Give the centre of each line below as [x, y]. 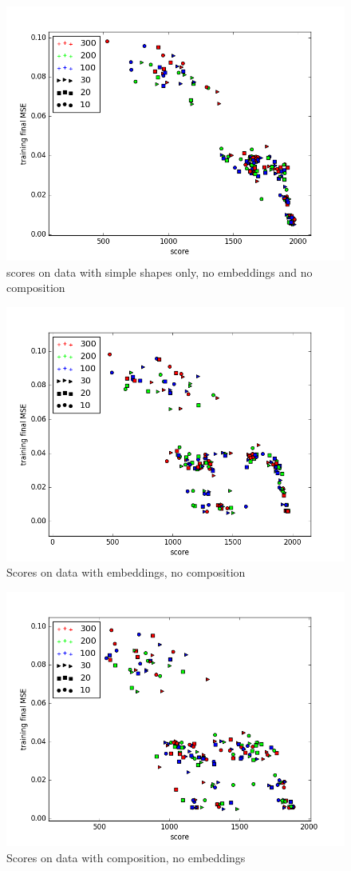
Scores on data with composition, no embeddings [126, 857]
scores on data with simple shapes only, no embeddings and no [160, 272]
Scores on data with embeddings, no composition [126, 572]
